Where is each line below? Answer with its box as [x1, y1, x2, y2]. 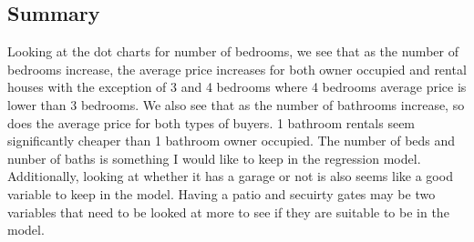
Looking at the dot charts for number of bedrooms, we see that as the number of [7, 42, 459, 61]
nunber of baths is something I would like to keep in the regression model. [7, 148, 421, 167]
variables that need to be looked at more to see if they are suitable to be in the [7, 202, 449, 221]
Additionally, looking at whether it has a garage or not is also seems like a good [7, 166, 453, 186]
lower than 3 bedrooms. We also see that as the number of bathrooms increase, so [7, 95, 465, 114]
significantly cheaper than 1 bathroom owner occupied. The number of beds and [7, 131, 456, 150]
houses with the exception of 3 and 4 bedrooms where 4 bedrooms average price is [7, 77, 467, 96]
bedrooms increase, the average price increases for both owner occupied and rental [7, 59, 467, 78]
